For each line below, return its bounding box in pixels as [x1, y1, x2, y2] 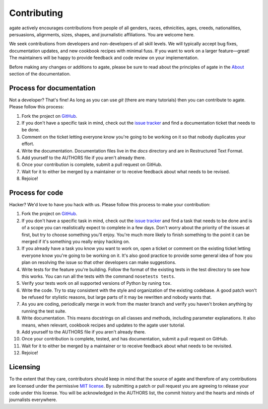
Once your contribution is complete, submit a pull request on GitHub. [21, 162, 162, 167]
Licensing [9, 363, 41, 371]
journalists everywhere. [9, 397, 57, 403]
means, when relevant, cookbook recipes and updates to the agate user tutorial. [21, 322, 186, 328]
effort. [21, 141, 35, 147]
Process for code [9, 188, 64, 197]
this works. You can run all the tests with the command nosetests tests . [21, 273, 176, 279]
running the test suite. [21, 308, 67, 314]
